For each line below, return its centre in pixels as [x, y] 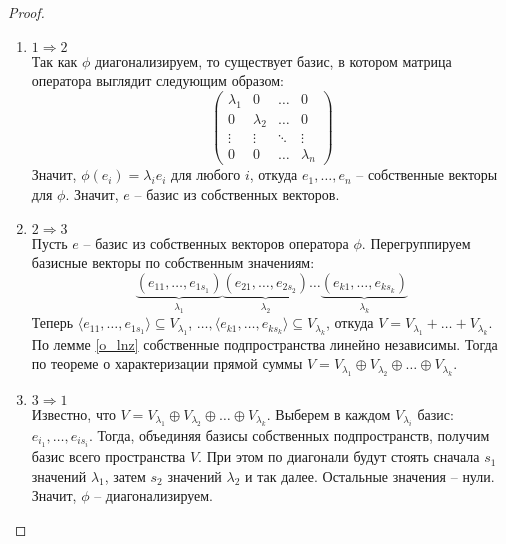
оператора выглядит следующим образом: [157, 80]
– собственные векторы [427, 174]
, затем [125, 475]
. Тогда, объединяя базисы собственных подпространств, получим [289, 434]
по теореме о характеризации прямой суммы [167, 363]
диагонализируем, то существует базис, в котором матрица [273, 60]
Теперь [52, 322]
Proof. [26, 12]
